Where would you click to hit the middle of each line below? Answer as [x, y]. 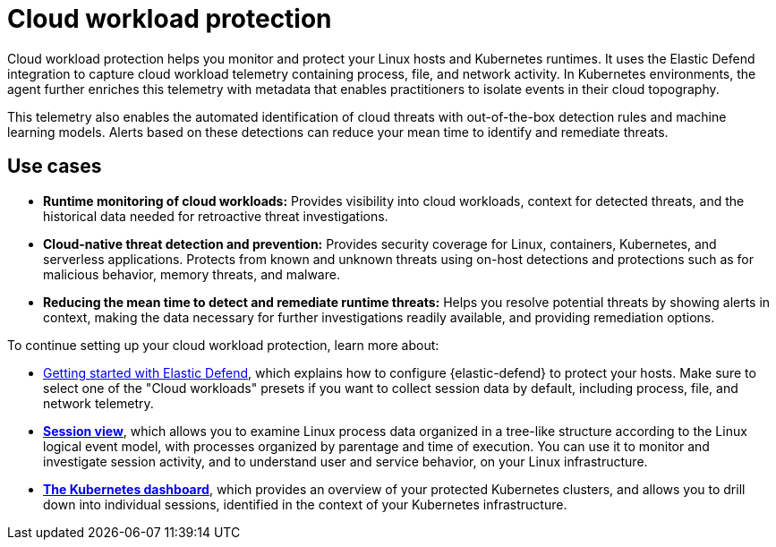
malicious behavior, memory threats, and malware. [192, 274]
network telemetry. [98, 403]
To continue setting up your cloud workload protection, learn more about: [223, 345]
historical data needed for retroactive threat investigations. [216, 216]
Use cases [55, 167]
